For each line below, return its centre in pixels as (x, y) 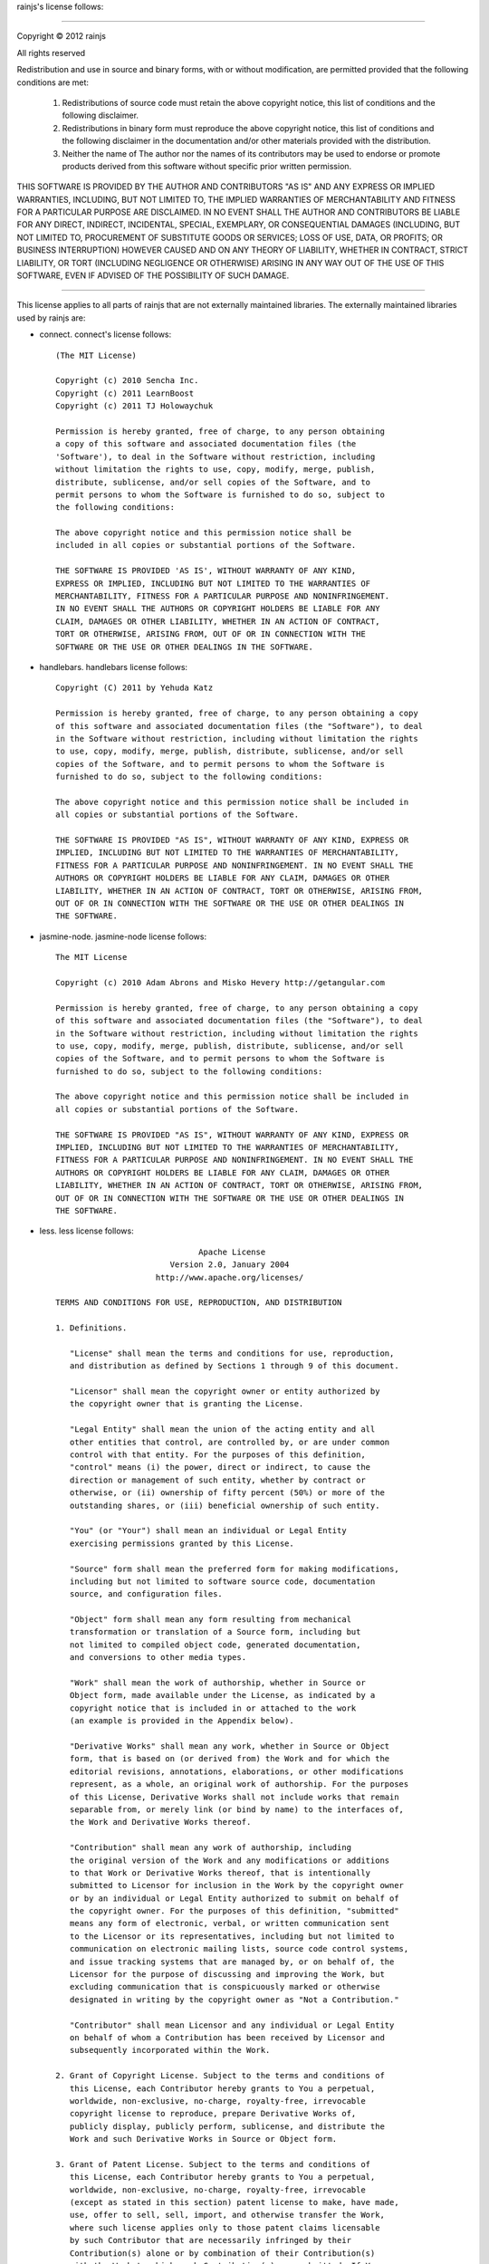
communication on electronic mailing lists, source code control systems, (239, 1949)
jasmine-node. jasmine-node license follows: (123, 936)
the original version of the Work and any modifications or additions (230, 1860)
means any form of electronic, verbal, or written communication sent (230, 1923)
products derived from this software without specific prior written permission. (207, 166)
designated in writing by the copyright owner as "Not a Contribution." (234, 2000)
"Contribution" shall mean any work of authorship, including (211, 1848)
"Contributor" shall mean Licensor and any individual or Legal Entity (232, 2025)
